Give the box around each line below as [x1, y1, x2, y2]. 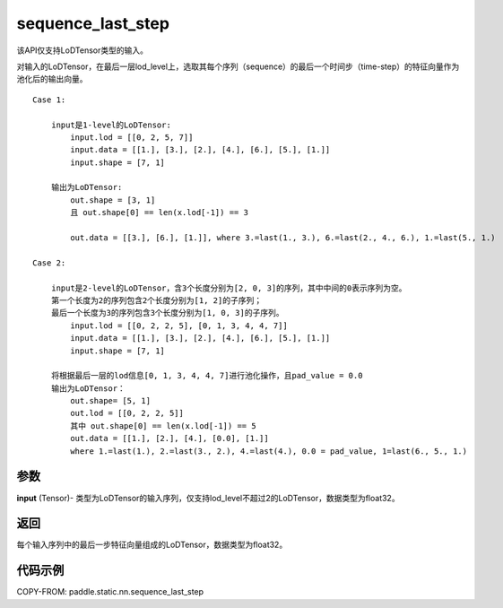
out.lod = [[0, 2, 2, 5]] [70, 408, 184, 419]
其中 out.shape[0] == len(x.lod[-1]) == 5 [70, 421, 256, 430]
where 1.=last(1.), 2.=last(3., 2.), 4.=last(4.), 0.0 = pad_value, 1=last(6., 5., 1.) [70, 446, 468, 456]
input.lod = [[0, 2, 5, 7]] [70, 132, 194, 143]
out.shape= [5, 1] [70, 395, 152, 406]
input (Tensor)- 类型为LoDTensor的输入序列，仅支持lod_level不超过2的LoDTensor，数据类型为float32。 [16, 492, 400, 503]
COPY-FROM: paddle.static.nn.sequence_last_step [16, 586, 204, 597]
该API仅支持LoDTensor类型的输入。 [16, 45, 148, 56]
